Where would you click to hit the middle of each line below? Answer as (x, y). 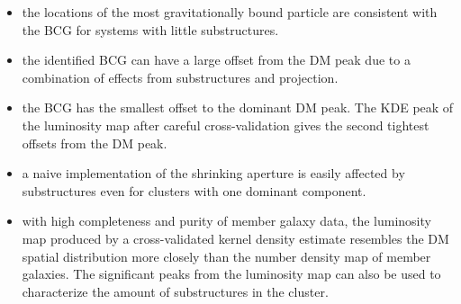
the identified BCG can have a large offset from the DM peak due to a (216, 60)
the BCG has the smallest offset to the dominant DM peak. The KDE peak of (238, 107)
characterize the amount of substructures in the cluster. (175, 291)
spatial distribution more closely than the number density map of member (226, 256)
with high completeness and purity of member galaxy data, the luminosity (226, 221)
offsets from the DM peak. (95, 143)
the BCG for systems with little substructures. (150, 29)
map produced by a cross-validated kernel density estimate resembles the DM (235, 238)
